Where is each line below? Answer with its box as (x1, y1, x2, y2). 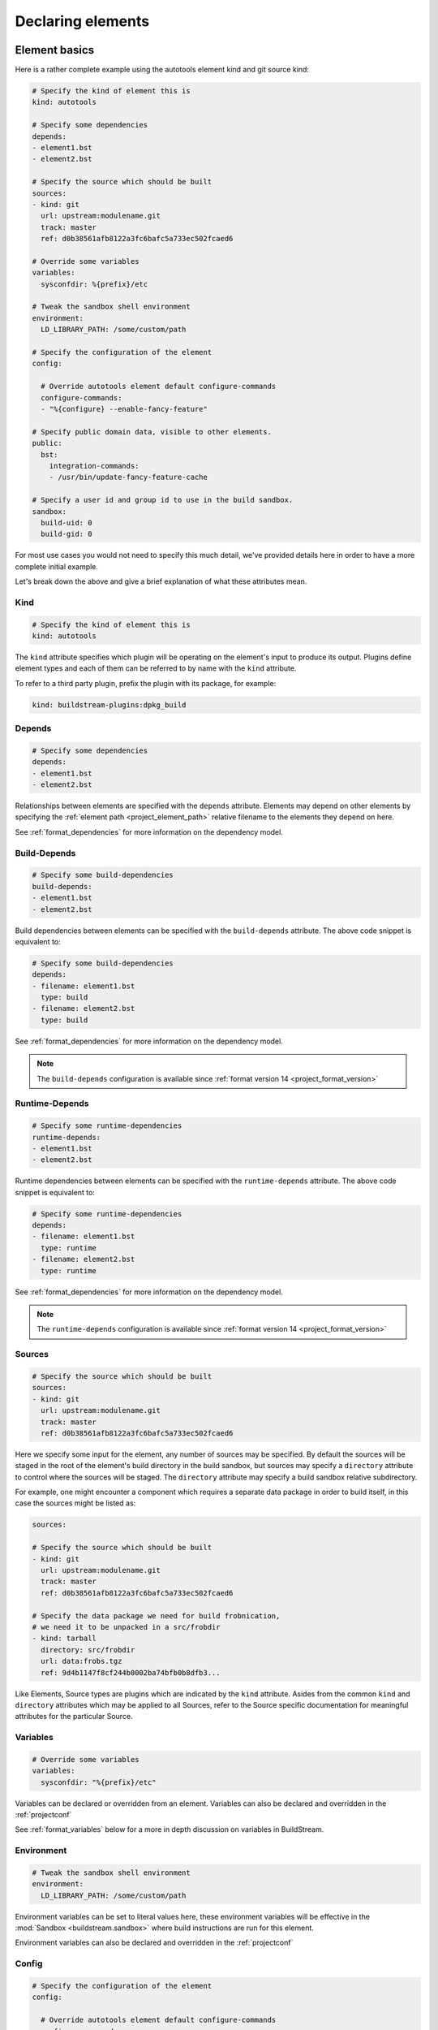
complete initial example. (15, 561, 99, 572)
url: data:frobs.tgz (41, 1656, 122, 1666)
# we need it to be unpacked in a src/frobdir (32, 1622, 221, 1631)
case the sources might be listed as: (15, 1498, 136, 1508)
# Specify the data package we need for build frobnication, (32, 1611, 281, 1620)
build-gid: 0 (41, 529, 92, 539)
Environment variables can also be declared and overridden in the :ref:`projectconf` (15, 1937, 294, 1948)
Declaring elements (15, 12, 150, 30)
